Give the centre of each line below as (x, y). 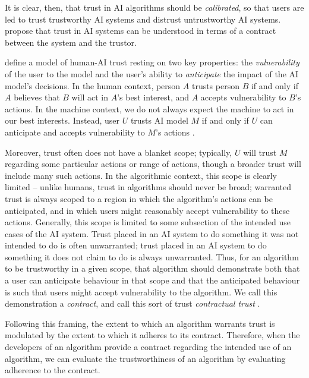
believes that (37, 97)
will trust (260, 152)
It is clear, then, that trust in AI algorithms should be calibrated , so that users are (154, 7)
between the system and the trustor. (71, 42)
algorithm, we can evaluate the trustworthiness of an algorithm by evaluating (145, 358)
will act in (90, 97)
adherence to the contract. (53, 370)
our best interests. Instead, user (62, 120)
